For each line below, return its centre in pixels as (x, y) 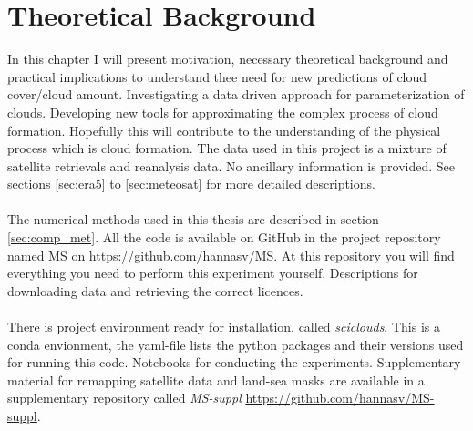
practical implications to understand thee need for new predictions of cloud (217, 76)
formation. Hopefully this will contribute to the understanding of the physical (224, 130)
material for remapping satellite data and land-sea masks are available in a (216, 380)
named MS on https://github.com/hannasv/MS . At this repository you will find (231, 255)
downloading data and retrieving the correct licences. (155, 290)
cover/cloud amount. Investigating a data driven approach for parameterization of (236, 94)
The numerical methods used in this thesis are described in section (193, 219)
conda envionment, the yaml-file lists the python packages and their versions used (236, 344)
